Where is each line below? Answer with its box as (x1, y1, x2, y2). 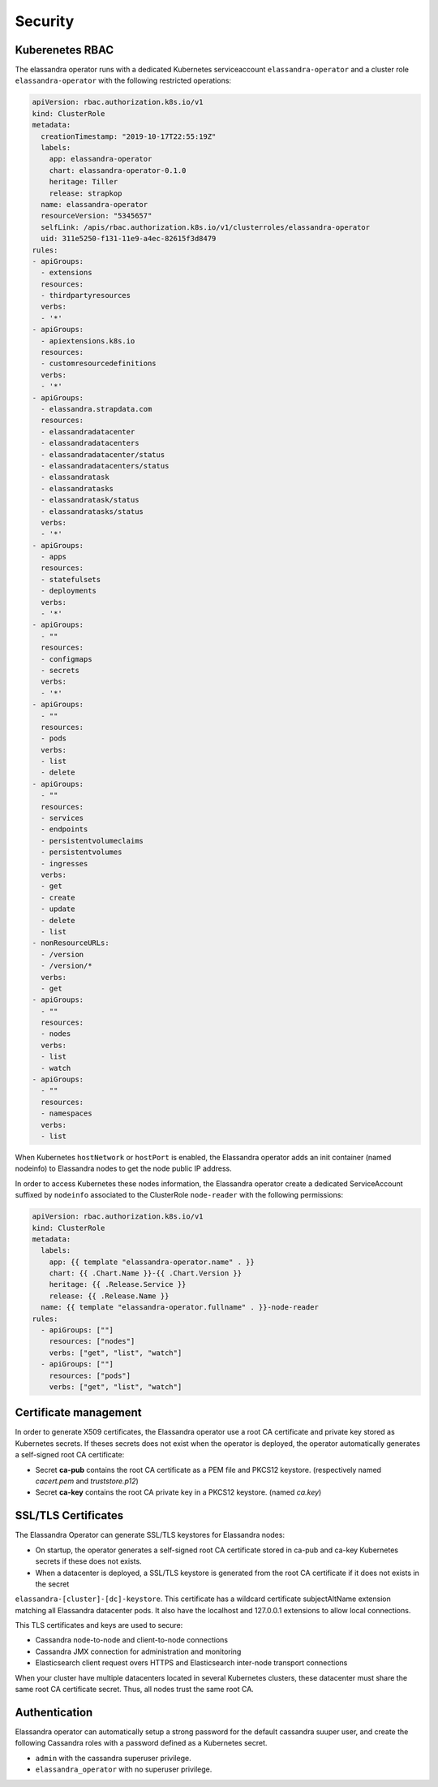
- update (41, 904, 75, 913)
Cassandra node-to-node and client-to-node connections (35, 1635, 229, 1645)
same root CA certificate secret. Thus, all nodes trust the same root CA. (15, 1685, 255, 1694)
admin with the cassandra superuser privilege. (35, 1753, 191, 1763)
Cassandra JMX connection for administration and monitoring (35, 1647, 242, 1656)
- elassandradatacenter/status (41, 450, 165, 459)
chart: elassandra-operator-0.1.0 (49, 166, 187, 175)
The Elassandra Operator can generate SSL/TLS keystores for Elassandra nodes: (15, 1530, 286, 1540)
